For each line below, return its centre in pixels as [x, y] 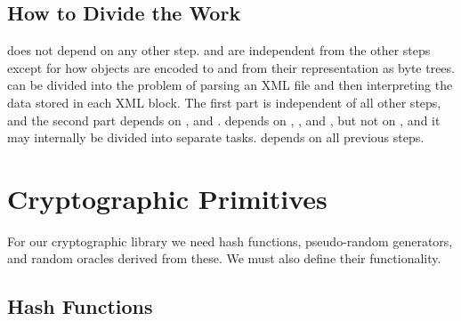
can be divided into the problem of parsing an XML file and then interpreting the [230, 85]
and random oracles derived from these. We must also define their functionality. [224, 258]
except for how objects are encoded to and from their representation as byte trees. [231, 67]
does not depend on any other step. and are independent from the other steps [219, 50]
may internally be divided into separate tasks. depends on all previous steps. [216, 137]
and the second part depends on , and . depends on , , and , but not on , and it [224, 120]
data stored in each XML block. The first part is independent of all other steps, [224, 102]
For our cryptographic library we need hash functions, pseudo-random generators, [230, 241]
